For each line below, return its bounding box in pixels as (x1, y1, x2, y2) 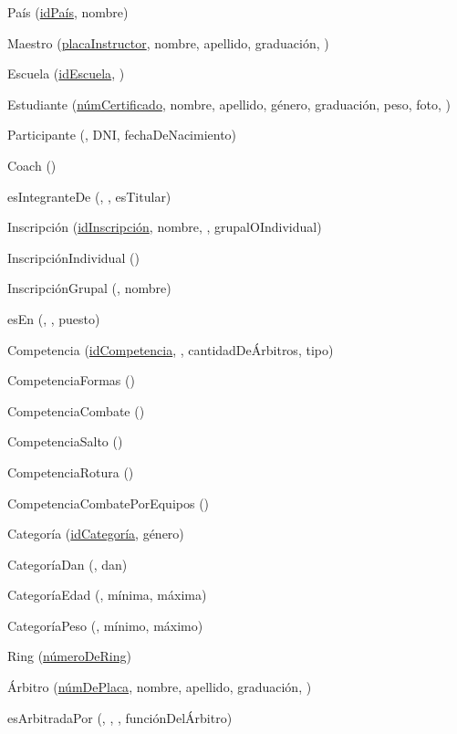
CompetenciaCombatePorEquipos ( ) (7, 493, 210, 512)
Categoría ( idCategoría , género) (7, 524, 184, 543)
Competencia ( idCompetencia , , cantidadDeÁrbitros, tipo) (7, 340, 334, 359)
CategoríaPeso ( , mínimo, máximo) (7, 615, 203, 634)
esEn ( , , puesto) (7, 309, 100, 328)
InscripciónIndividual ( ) (7, 247, 140, 267)
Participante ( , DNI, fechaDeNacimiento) (7, 125, 237, 144)
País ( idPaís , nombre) (7, 3, 129, 21)
